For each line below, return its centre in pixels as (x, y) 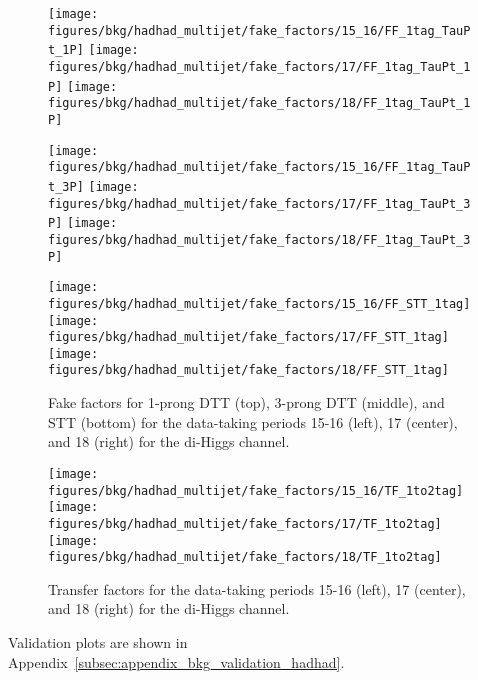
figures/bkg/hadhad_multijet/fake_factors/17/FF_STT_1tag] (248, 337)
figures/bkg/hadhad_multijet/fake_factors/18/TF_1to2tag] (245, 557)
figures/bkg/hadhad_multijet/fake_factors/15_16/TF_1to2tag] (256, 490)
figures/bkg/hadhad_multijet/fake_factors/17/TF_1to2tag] (245, 523)
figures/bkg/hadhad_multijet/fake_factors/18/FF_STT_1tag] (248, 370)
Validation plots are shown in (98, 642)
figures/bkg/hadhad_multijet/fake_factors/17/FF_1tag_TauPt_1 (259, 66)
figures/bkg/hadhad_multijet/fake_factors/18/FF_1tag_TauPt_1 (259, 103)
